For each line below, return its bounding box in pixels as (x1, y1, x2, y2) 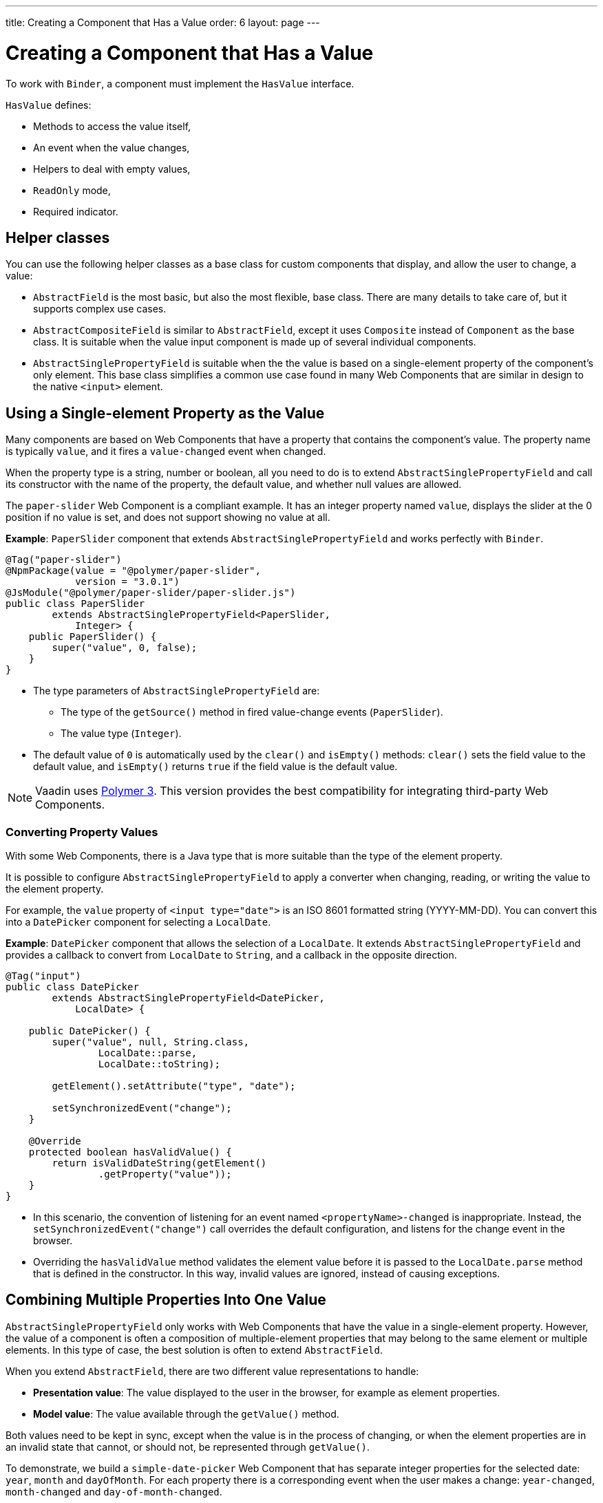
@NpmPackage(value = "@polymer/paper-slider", (6, 565, 261, 577)
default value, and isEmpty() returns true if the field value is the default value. (33, 760, 398, 773)
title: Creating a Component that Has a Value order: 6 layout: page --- (6, 17, 320, 28)
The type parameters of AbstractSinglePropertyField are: (33, 685, 320, 697)
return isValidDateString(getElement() (52, 1157, 267, 1169)
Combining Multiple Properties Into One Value (6, 1291, 326, 1309)
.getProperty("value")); (98, 1168, 232, 1180)
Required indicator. (33, 205, 118, 217)
